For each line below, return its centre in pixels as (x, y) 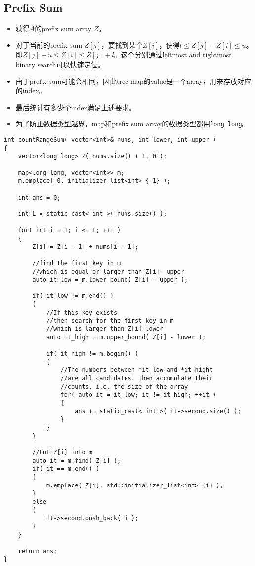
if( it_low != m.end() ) (73, 296)
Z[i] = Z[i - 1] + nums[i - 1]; (85, 247)
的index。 (31, 91)
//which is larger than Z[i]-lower (105, 329)
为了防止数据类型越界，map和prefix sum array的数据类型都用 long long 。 (132, 124)
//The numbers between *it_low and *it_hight (137, 370)
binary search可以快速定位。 (60, 64)
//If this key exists (82, 312)
